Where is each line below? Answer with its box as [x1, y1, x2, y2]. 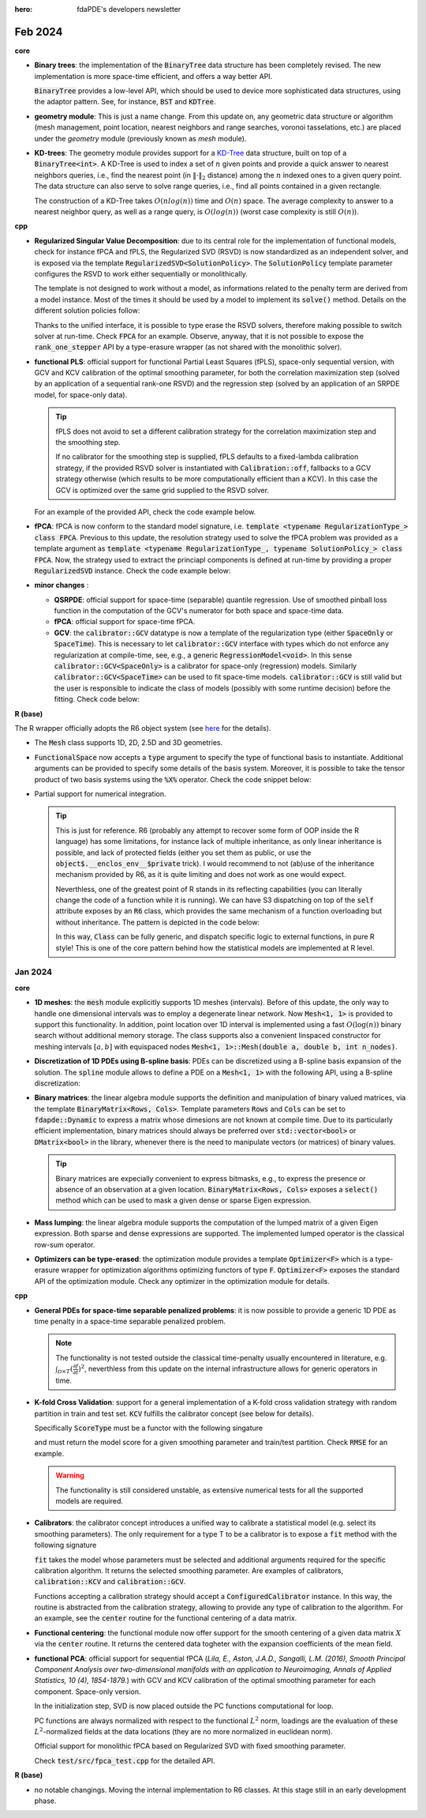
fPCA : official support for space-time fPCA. [54, 617, 196, 627]
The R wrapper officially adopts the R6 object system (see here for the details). [14, 724, 271, 732]
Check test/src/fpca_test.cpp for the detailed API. [34, 1756, 216, 1765]
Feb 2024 [14, 24, 63, 39]
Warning [55, 1470, 84, 1481]
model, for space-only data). [34, 390, 128, 399]
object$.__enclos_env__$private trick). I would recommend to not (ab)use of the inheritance [55, 858, 375, 868]
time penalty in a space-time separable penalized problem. [34, 1316, 226, 1326]
